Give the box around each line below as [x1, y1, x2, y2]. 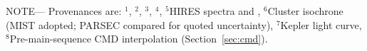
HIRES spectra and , [169, 4, 261, 18]
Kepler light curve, [280, 17, 362, 32]
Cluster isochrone [267, 4, 343, 18]
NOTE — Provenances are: [6, 4, 122, 18]
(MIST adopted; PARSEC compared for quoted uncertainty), [6, 17, 274, 32]
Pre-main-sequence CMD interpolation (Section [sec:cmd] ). [9, 31, 268, 46]
